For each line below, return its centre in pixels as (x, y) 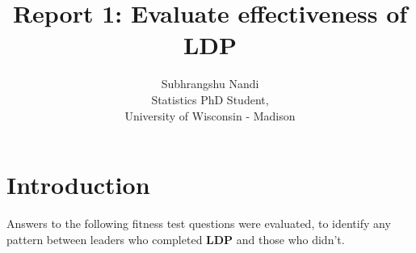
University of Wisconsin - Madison (210, 115)
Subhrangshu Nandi (210, 84)
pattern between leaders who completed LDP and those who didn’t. (176, 239)
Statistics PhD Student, (210, 99)
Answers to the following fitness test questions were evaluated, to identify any (199, 223)
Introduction (78, 185)
